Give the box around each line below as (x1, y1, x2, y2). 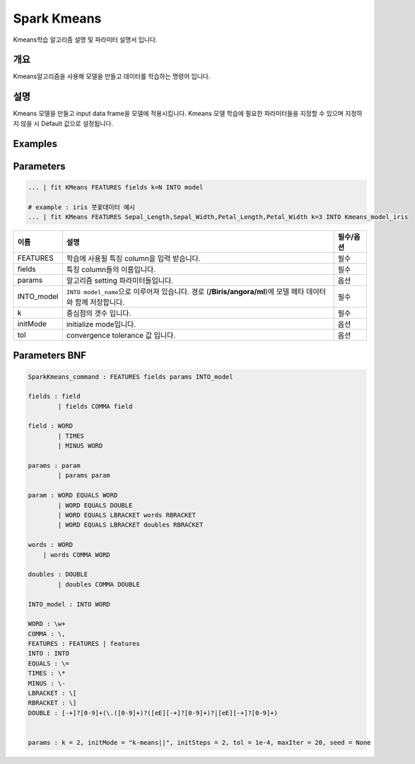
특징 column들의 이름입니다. (66, 264, 156, 274)
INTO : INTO (28, 650, 70, 657)
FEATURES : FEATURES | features (28, 640, 141, 648)
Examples (13, 138, 58, 150)
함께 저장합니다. (74, 297, 125, 307)
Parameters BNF (13, 350, 87, 362)
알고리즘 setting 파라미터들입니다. (66, 276, 174, 286)
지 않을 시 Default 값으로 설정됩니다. (13, 119, 113, 127)
